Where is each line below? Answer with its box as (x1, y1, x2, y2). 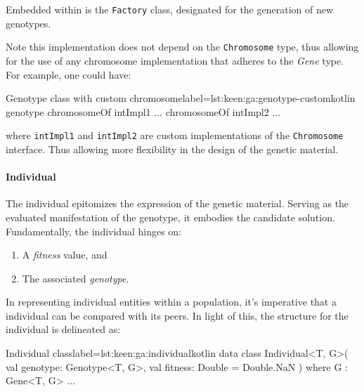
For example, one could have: (6, 67, 131, 81)
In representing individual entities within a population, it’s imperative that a (6, 294, 337, 309)
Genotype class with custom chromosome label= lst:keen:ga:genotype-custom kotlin (6, 91, 356, 105)
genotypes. (6, 15, 51, 30)
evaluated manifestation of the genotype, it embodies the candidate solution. (6, 209, 335, 224)
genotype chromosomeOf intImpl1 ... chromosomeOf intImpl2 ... (6, 104, 281, 119)
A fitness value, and (22, 247, 108, 262)
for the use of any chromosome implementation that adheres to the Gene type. (6, 53, 344, 67)
